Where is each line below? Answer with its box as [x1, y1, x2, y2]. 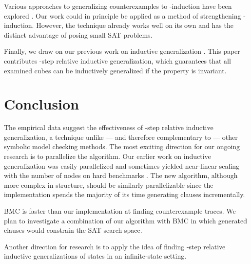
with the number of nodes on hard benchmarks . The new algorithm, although [4, 170, 238, 180]
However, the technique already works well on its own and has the [36, 20, 233, 30]
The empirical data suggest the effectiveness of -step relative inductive [4, 122, 213, 132]
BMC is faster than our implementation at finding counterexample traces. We [4, 206, 236, 216]
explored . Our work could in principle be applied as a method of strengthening [4, 10, 241, 21]
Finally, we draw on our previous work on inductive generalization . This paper [4, 46, 240, 56]
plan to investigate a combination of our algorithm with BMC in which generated [4, 215, 247, 225]
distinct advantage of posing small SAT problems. [4, 29, 153, 40]
